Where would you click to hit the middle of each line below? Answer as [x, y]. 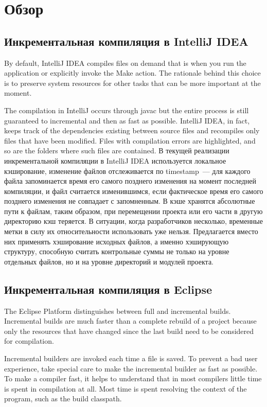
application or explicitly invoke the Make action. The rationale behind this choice [132, 73]
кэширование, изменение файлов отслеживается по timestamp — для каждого [127, 171]
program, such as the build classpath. [63, 399]
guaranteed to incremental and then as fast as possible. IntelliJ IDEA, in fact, [127, 120]
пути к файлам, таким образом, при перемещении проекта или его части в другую [133, 211]
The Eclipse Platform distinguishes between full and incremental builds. [118, 311]
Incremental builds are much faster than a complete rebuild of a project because [130, 321]
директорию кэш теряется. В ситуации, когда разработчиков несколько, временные [133, 221]
